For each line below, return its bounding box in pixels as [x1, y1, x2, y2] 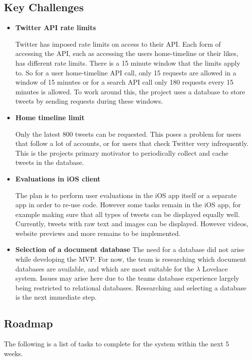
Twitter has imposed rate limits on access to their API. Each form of [15, 38, 221, 49]
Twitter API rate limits [15, 22, 96, 33]
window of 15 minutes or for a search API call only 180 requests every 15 [15, 77, 234, 87]
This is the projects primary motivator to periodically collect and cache [15, 147, 229, 158]
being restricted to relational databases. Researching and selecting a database [15, 282, 247, 292]
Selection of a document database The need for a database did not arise [15, 244, 245, 254]
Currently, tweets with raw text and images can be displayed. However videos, [15, 218, 249, 229]
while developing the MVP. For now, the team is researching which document [15, 254, 247, 264]
